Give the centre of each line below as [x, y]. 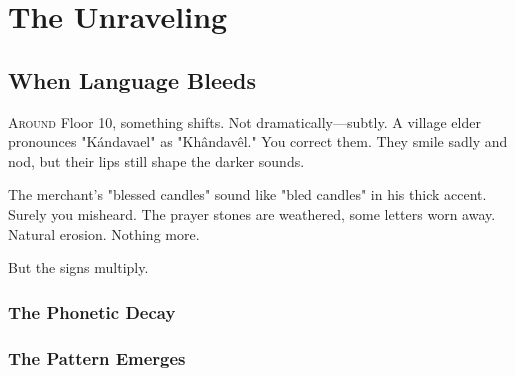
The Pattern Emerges [97, 357]
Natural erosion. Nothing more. [104, 233]
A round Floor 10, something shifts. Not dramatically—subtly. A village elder [244, 121]
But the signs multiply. [78, 267]
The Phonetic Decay [92, 311]
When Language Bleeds [132, 79]
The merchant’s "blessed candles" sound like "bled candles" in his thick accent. [247, 194]
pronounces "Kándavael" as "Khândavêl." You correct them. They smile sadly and [258, 141]
